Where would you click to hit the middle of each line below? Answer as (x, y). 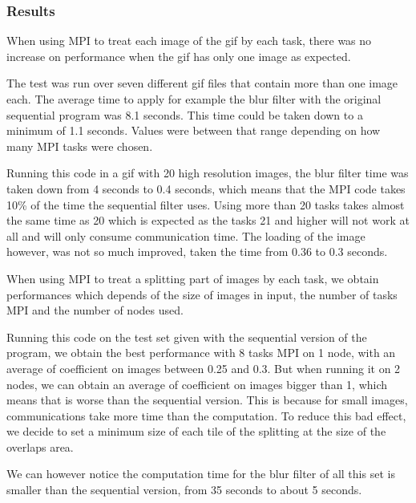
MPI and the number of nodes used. (95, 310)
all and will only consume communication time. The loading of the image (186, 235)
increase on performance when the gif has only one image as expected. (179, 56)
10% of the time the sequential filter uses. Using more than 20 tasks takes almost (206, 204)
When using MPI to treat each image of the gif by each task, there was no (189, 41)
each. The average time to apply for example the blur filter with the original (194, 99)
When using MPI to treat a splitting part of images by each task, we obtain (193, 278)
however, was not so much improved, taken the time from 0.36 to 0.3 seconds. (197, 251)
